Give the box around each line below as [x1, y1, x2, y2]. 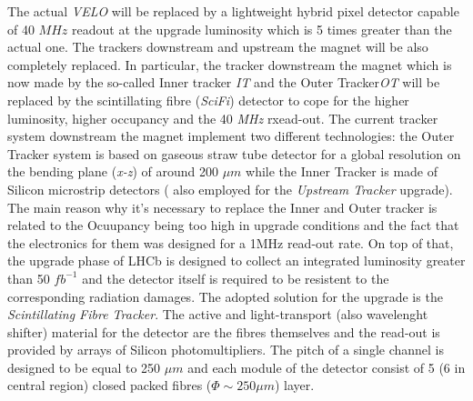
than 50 [7, 268, 50, 287]
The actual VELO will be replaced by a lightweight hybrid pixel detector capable [7, 2, 459, 20]
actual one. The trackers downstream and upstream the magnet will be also [7, 37, 428, 56]
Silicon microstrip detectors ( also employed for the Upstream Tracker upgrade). [7, 179, 453, 198]
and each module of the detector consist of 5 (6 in [187, 357, 466, 376]
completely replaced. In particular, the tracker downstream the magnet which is [7, 55, 452, 74]
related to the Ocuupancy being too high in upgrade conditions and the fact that [7, 216, 459, 235]
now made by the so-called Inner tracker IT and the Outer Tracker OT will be [7, 73, 440, 92]
